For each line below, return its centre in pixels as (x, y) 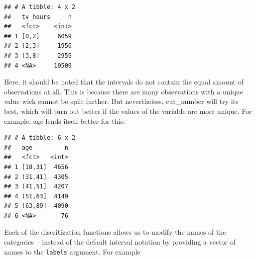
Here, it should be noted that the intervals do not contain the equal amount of (124, 82)
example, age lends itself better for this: (64, 121)
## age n (36, 147)
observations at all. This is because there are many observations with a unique (124, 91)
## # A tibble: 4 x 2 (40, 7)
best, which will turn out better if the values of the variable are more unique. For (128, 111)
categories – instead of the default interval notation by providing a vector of (120, 242)
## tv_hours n (38, 17)
